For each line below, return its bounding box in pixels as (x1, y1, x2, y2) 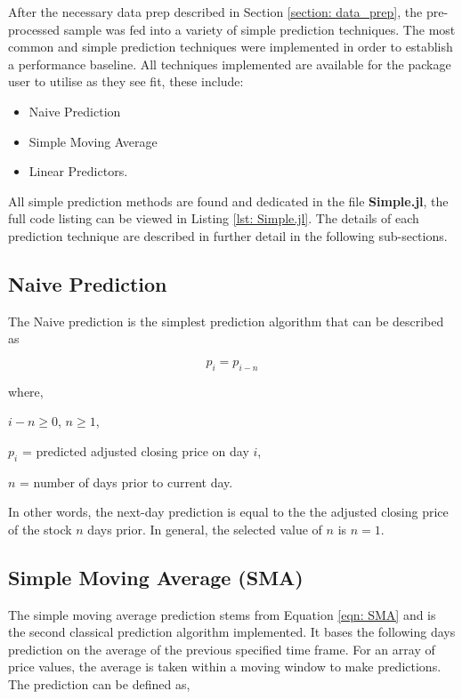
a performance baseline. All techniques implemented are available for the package (8, 54, 451, 73)
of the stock (8, 519, 72, 538)
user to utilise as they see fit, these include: (8, 72, 244, 91)
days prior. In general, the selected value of (87, 519, 322, 538)
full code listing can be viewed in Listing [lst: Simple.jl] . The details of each (8, 209, 419, 228)
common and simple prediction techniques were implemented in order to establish (8, 37, 453, 56)
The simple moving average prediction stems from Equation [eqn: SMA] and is (8, 605, 436, 623)
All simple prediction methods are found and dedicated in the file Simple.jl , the (8, 191, 449, 210)
